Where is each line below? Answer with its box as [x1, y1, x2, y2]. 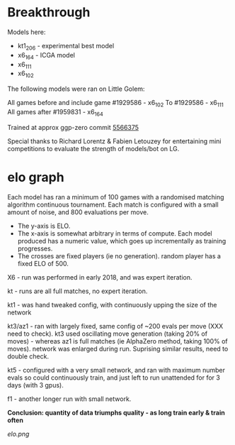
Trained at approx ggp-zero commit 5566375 [7, 123, 139, 131]
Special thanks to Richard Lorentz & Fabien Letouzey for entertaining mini [7, 136, 222, 145]
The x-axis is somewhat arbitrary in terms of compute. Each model [17, 229, 212, 238]
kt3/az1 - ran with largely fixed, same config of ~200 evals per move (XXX [7, 322, 224, 330]
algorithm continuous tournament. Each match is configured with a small [7, 200, 219, 209]
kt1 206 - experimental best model [17, 41, 115, 52]
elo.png [7, 429, 30, 438]
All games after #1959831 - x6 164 [7, 107, 104, 118]
